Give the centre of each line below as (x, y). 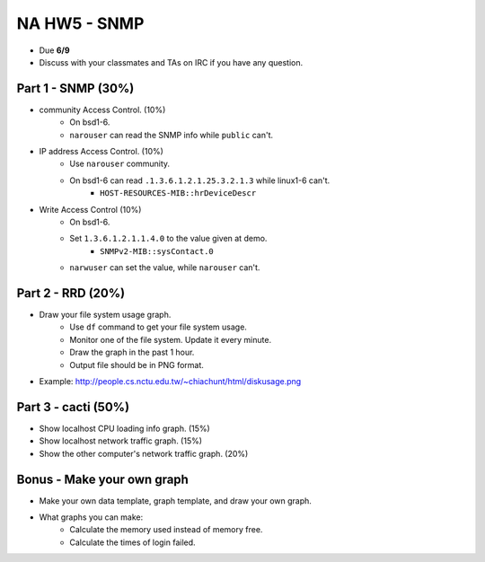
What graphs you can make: (91, 517)
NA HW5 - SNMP (80, 23)
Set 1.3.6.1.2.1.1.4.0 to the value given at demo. (168, 239)
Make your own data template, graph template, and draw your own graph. (175, 501)
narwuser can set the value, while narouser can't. (165, 268)
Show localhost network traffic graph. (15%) (120, 441)
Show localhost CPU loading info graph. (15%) (124, 428)
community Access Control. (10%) (102, 110)
